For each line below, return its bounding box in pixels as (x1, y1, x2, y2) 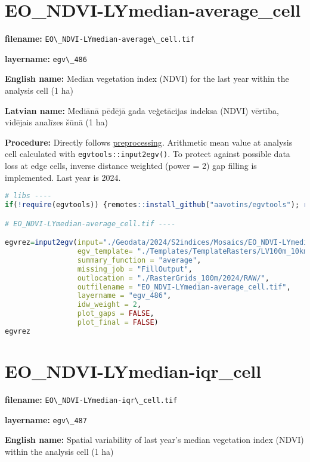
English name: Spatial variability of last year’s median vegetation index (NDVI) (5, 433, 304, 446)
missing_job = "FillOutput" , (77, 264, 193, 273)
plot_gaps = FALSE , (77, 309, 154, 318)
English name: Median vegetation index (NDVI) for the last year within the (5, 72, 289, 85)
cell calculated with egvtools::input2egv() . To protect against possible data (5, 147, 290, 160)
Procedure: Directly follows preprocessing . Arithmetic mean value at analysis (5, 135, 293, 148)
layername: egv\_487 (5, 413, 87, 426)
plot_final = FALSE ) (77, 318, 159, 327)
